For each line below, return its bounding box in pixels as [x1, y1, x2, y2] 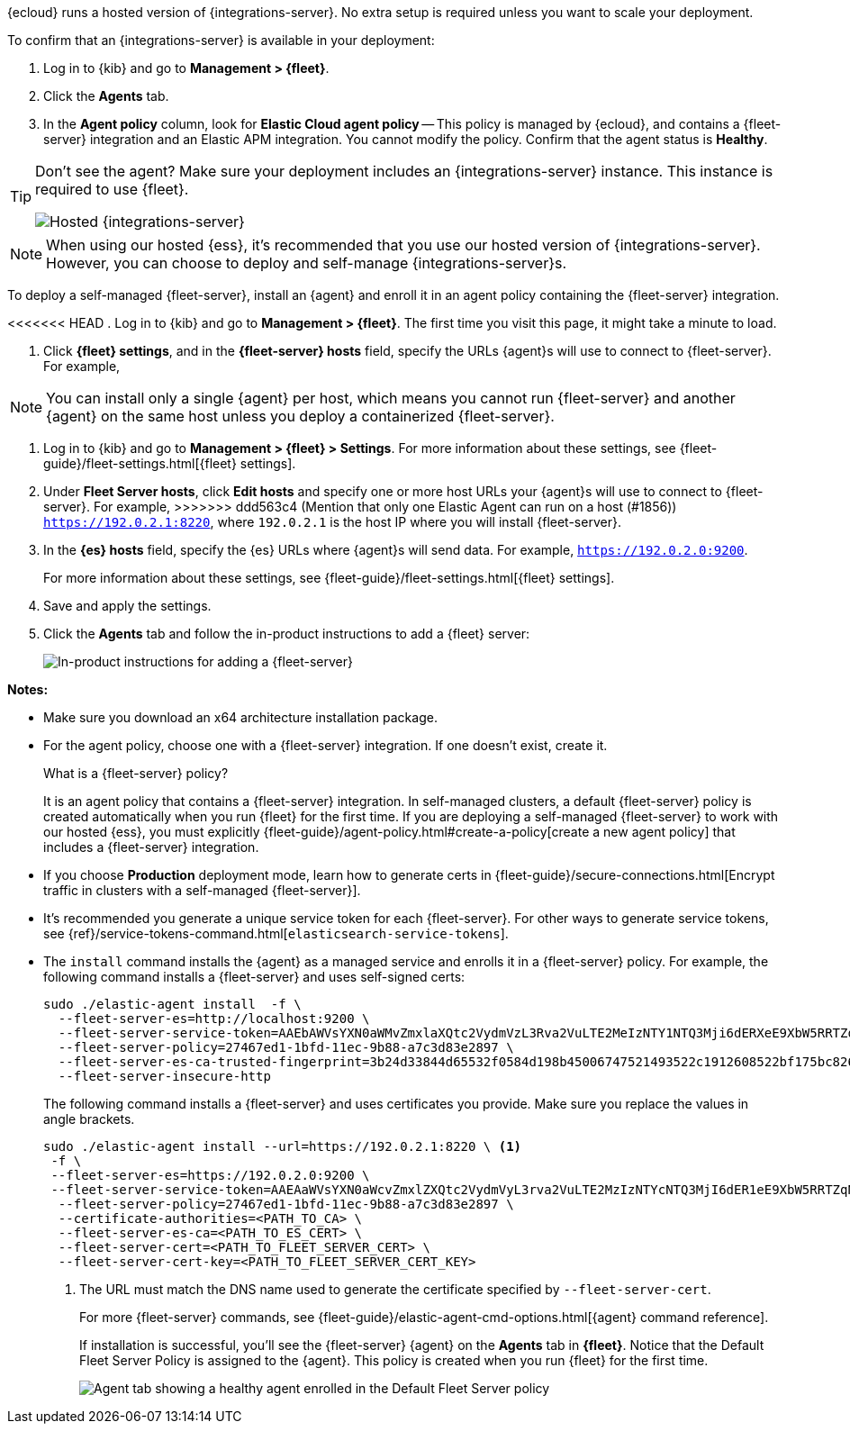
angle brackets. [43, 1111, 135, 1127]
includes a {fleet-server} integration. [43, 839, 259, 855]
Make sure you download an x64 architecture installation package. [43, 710, 438, 725]
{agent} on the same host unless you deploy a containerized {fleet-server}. [46, 407, 555, 425]
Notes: [7, 682, 49, 697]
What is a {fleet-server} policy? [43, 765, 229, 781]
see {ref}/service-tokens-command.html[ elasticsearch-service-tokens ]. [43, 926, 509, 941]
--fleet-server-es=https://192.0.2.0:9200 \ [50, 1168, 370, 1182]
